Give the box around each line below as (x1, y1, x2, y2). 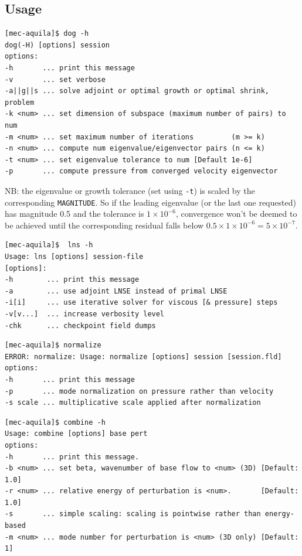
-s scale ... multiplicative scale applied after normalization (5, 398, 261, 407)
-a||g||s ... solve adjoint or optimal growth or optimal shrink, (5, 87, 270, 95)
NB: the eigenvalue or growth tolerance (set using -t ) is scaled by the (5, 184, 255, 196)
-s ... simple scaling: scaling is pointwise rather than (5, 510, 261, 519)
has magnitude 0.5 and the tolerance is (5, 207, 144, 220)
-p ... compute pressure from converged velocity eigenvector (5, 167, 278, 176)
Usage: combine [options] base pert (5, 429, 148, 438)
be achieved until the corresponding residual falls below (5, 219, 204, 231)
